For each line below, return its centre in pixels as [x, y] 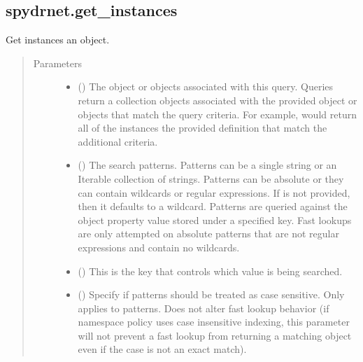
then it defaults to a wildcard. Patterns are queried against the [213, 206]
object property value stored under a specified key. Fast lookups [215, 220]
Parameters [57, 63]
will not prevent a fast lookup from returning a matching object [215, 335]
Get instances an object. [58, 40]
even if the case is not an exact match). [162, 349]
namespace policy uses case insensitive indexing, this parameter [214, 322]
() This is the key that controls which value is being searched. [210, 271]
